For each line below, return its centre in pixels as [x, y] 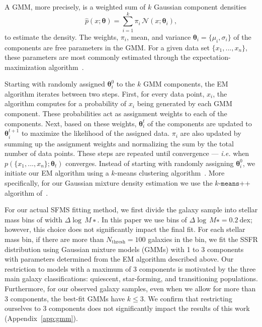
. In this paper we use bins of [142, 219]
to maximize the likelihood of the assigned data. [96, 133]
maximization [25, 67]
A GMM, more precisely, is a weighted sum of [75, 7]
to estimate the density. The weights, [62, 36]
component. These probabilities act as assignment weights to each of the [116, 113]
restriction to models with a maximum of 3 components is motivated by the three [130, 268]
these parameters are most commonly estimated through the [98, 57]
